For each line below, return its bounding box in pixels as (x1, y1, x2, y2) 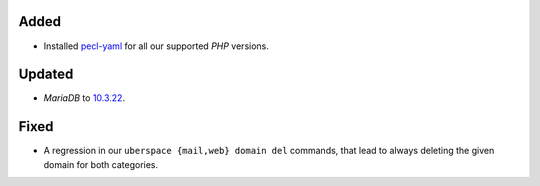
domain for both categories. (43, 158, 159, 170)
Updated (18, 66, 74, 83)
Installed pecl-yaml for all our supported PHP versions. (43, 40, 270, 52)
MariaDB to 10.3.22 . (43, 92, 125, 104)
